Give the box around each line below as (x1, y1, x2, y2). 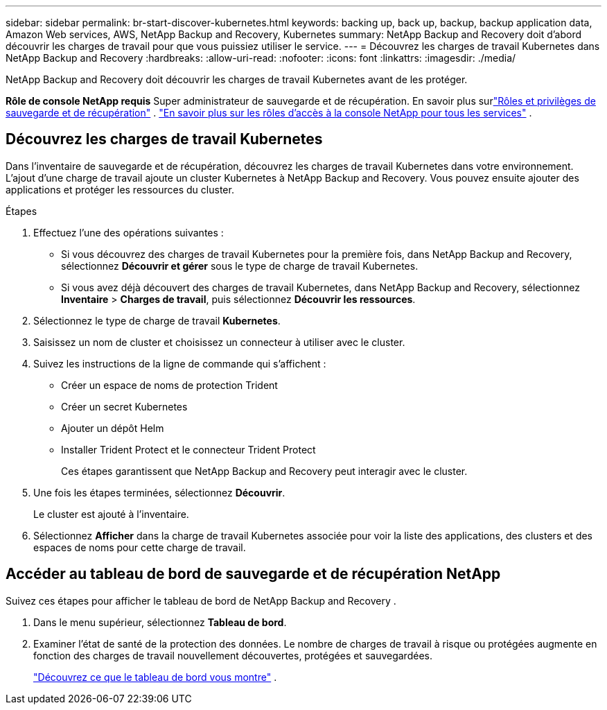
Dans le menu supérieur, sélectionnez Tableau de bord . (33, 616, 287, 628)
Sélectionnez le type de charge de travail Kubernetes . (33, 314, 281, 327)
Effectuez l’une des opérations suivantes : (33, 226, 224, 239)
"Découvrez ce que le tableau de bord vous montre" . (33, 670, 277, 683)
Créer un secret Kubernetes (61, 400, 188, 413)
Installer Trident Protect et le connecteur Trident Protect (61, 443, 316, 456)
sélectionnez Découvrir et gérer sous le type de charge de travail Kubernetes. (61, 259, 419, 272)
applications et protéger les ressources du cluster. (6, 183, 234, 196)
